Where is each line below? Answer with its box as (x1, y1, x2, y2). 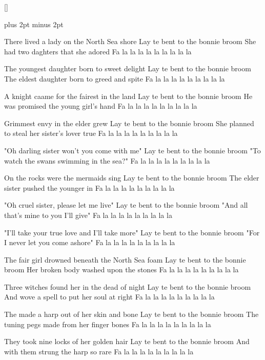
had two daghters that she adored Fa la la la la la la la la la (4, 46, 192, 56)
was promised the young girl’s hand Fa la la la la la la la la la (4, 101, 197, 111)
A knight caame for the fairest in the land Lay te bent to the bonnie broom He (4, 90, 253, 101)
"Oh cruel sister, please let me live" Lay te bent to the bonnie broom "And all (4, 199, 248, 210)
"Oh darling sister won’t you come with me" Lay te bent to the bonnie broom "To (4, 145, 261, 155)
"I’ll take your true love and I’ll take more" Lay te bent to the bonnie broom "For (4, 227, 260, 237)
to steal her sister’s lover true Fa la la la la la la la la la (4, 128, 178, 138)
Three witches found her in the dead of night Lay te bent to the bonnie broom (4, 281, 251, 292)
